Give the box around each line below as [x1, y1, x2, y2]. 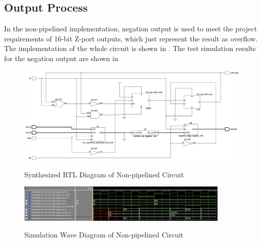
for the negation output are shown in [4, 53, 118, 63]
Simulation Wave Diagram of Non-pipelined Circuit [24, 229, 184, 240]
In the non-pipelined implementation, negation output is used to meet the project [4, 23, 257, 34]
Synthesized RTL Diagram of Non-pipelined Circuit [24, 169, 184, 179]
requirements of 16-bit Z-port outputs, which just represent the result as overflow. [4, 33, 258, 43]
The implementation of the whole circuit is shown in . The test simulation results [4, 43, 256, 54]
